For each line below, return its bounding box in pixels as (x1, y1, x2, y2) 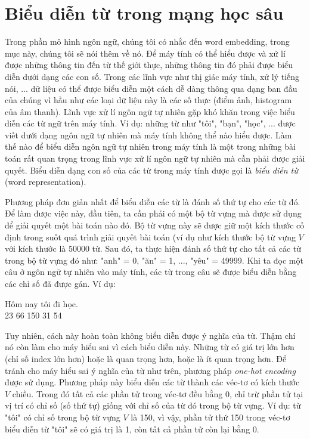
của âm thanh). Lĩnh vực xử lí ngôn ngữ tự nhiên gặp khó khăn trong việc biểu (5, 105, 295, 118)
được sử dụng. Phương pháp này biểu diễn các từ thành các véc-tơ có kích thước (5, 376, 300, 388)
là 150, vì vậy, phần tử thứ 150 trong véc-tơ (131, 410, 290, 423)
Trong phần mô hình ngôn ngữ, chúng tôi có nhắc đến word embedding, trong (5, 35, 290, 48)
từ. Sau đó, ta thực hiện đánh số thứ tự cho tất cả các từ (92, 242, 302, 255)
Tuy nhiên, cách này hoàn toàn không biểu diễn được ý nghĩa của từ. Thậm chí (5, 329, 296, 341)
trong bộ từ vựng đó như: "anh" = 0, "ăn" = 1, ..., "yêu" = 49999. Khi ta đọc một (5, 253, 303, 266)
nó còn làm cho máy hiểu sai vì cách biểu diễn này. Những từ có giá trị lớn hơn (5, 341, 294, 353)
